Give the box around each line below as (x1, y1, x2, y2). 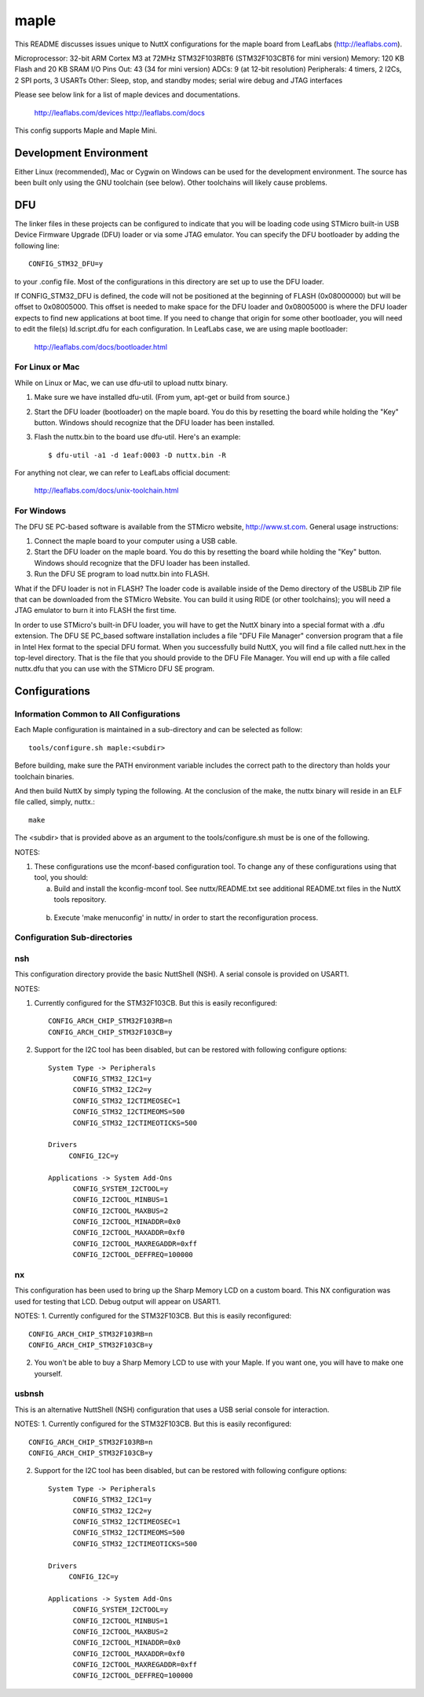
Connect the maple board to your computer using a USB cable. (34, 537, 238, 546)
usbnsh (14, 1388, 45, 1399)
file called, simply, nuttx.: (14, 797, 96, 807)
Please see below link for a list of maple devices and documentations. (14, 90, 240, 100)
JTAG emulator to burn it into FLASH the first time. (14, 606, 177, 615)
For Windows (14, 505, 67, 516)
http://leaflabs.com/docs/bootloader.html (34, 342, 168, 351)
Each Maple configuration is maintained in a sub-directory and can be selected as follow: (14, 725, 303, 735)
